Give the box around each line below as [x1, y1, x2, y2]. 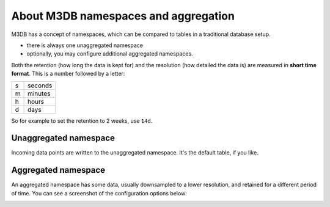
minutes [28, 89, 51, 98]
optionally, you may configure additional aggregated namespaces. [26, 50, 193, 57]
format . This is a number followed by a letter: [11, 70, 125, 78]
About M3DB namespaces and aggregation [11, 9, 235, 23]
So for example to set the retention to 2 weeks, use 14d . [11, 117, 153, 125]
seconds [28, 81, 53, 90]
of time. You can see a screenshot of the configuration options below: [11, 189, 188, 197]
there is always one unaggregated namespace [26, 42, 144, 49]
